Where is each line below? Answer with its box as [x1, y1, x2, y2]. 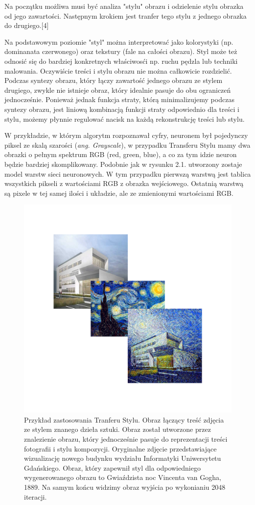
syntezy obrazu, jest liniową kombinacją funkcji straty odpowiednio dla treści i [4, 104, 239, 114]
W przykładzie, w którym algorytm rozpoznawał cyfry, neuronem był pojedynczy [4, 130, 248, 140]
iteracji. [24, 491, 47, 502]
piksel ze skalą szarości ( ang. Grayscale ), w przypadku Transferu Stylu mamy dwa [4, 139, 251, 150]
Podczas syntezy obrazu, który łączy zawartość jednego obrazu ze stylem [4, 75, 223, 85]
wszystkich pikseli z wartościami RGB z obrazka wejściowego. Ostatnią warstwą [4, 178, 244, 188]
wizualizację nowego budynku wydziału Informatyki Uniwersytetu [24, 453, 221, 463]
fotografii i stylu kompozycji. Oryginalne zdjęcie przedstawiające [24, 443, 217, 453]
